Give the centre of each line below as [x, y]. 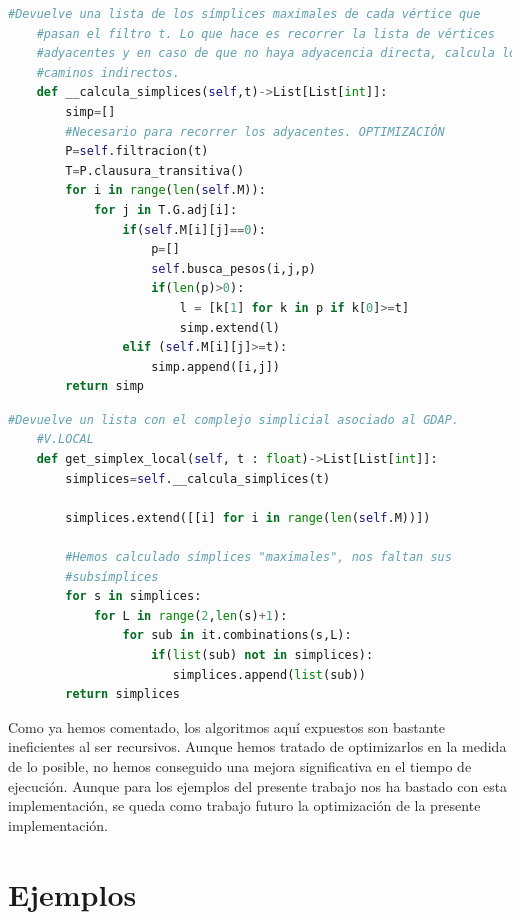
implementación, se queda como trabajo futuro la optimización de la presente [244, 805]
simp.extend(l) [230, 327]
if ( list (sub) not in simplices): [262, 655]
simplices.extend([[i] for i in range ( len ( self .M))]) [248, 517]
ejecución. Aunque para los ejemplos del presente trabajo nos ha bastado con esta [258, 785]
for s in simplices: [133, 596]
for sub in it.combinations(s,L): [237, 635]
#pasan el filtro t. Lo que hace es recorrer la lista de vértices [265, 33]
